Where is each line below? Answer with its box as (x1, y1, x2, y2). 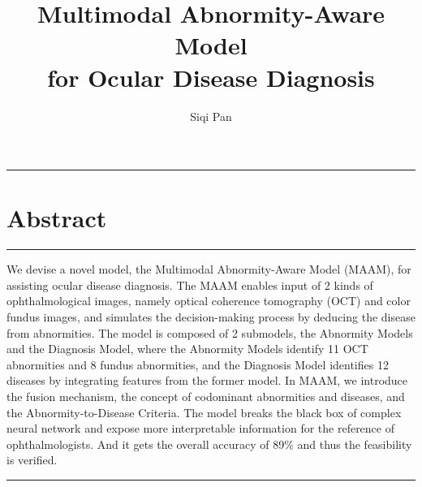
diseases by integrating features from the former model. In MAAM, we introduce (6, 372, 408, 389)
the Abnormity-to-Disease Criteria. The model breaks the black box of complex (6, 403, 402, 420)
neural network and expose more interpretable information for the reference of (6, 420, 395, 437)
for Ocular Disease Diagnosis (47, 60, 375, 93)
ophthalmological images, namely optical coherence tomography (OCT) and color (6, 292, 411, 309)
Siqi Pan (190, 107, 232, 124)
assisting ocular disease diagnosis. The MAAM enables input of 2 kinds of (6, 276, 373, 293)
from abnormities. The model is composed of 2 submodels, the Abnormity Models (6, 324, 413, 341)
